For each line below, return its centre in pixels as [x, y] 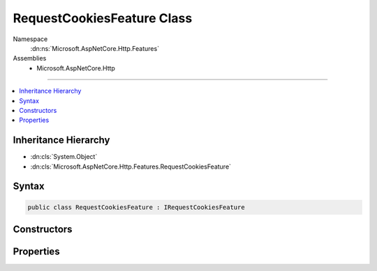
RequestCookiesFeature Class [103, 18]
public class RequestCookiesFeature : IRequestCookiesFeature [136, 207]
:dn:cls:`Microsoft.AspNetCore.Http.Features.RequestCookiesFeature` [131, 167]
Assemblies [30, 59]
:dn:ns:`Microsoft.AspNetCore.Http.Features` [95, 48]
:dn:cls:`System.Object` [64, 157]
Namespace [30, 39]
